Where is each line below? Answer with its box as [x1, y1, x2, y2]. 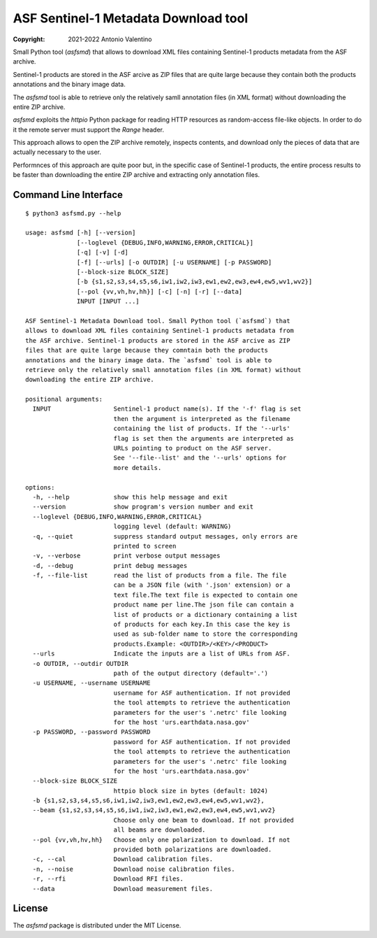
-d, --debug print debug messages [32, 562, 188, 569]
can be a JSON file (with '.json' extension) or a [113, 581, 290, 589]
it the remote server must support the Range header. [13, 125, 164, 134]
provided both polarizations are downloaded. [113, 846, 272, 853]
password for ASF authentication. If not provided [113, 738, 290, 746]
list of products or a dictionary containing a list [113, 611, 298, 618]
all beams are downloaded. [113, 826, 206, 834]
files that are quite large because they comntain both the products [25, 346, 269, 355]
